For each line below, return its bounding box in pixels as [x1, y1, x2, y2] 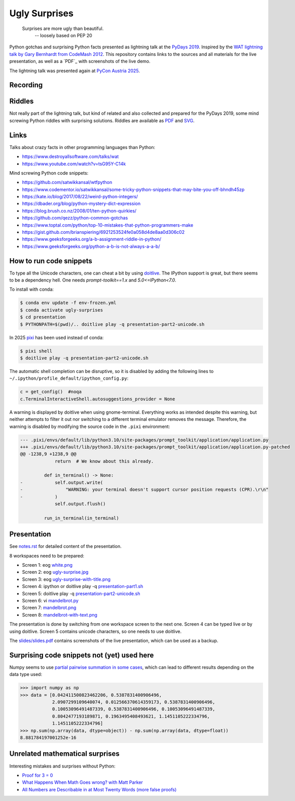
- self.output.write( [20, 479, 103, 485]
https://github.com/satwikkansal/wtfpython [22, 179, 113, 186]
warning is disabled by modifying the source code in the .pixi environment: [9, 423, 170, 429]
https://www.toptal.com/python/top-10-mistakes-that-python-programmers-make [22, 222, 194, 228]
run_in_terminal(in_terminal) [44, 515, 119, 521]
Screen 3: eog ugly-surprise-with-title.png [22, 576, 111, 582]
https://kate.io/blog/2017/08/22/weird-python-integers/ [22, 194, 138, 200]
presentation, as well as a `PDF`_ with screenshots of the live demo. [9, 58, 151, 65]
